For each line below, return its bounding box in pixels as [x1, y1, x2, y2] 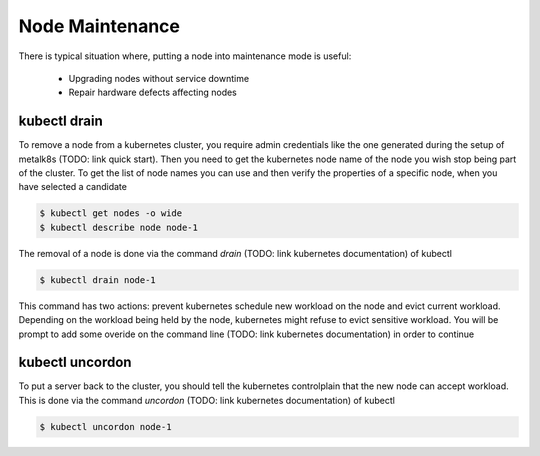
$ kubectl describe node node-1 [39, 221, 199, 233]
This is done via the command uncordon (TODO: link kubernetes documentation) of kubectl [18, 394, 395, 406]
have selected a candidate [18, 181, 127, 193]
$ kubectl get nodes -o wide [39, 208, 183, 219]
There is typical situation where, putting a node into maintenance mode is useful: [18, 50, 352, 62]
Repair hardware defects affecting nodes [68, 86, 237, 99]
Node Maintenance [18, 15, 180, 37]
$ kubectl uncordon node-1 [39, 421, 172, 432]
